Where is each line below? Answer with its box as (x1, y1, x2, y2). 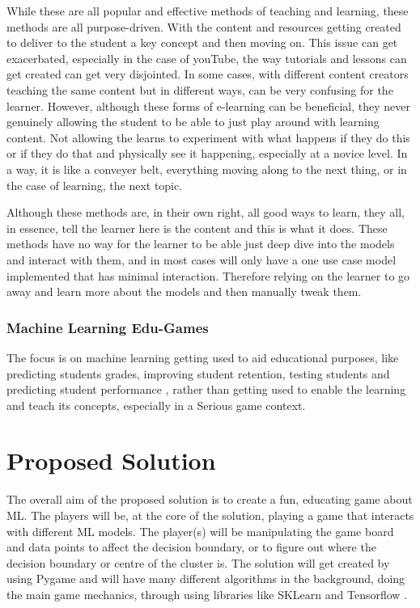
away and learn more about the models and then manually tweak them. (6, 283, 362, 300)
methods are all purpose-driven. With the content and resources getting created (6, 18, 401, 35)
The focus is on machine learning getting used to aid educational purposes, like (6, 348, 399, 365)
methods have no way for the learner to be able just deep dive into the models (6, 235, 395, 252)
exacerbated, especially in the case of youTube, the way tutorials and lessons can (6, 49, 407, 66)
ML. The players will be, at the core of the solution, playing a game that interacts (6, 507, 414, 523)
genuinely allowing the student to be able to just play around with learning (6, 113, 380, 130)
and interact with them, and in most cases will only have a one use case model (6, 251, 397, 268)
